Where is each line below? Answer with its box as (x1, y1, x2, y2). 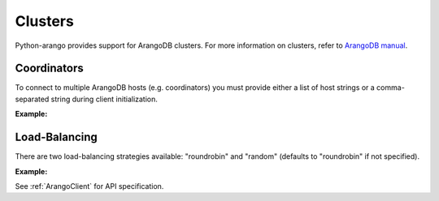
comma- (376, 83, 406, 92)
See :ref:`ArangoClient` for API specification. (15, 181, 164, 190)
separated (15, 94, 50, 104)
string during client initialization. (50, 94, 159, 104)
